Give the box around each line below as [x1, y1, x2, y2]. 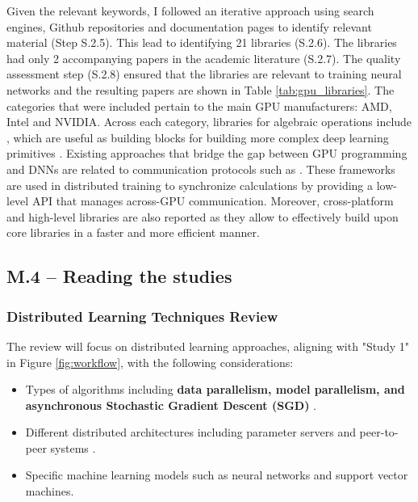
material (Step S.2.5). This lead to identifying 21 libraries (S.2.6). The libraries [6, 34, 397, 51]
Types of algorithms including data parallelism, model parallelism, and [25, 381, 405, 398]
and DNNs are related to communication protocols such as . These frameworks [6, 160, 395, 177]
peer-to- [359, 424, 399, 441]
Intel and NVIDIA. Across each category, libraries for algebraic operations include [6, 113, 412, 130]
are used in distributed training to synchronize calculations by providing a [6, 176, 374, 193]
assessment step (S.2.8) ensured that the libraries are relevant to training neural [6, 65, 402, 82]
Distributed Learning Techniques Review [6, 306, 278, 326]
